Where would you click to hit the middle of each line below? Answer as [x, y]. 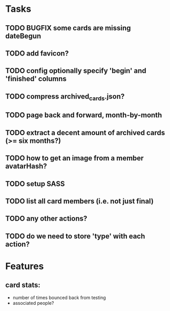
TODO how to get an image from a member [75, 158]
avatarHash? [26, 166]
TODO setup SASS [35, 184]
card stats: [23, 285]
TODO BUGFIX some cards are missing [68, 28]
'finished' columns [36, 79]
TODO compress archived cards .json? [65, 97]
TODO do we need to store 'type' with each [75, 236]
